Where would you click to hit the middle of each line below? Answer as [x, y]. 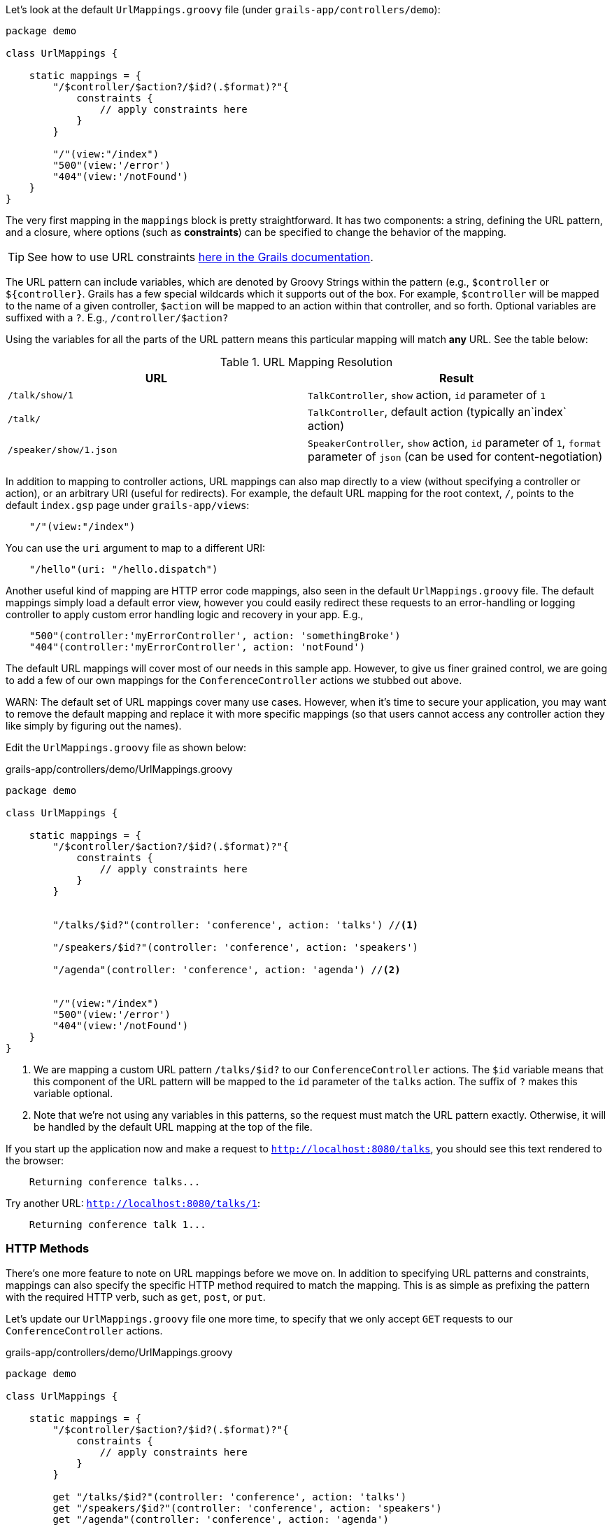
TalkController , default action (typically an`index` [437, 412]
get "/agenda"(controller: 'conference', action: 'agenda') [221, 1519]
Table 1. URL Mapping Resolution [306, 362]
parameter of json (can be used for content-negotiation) [455, 456]
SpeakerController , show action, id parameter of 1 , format [455, 442]
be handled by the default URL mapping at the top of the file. [173, 1127]
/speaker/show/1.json [63, 449]
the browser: [35, 1160]
